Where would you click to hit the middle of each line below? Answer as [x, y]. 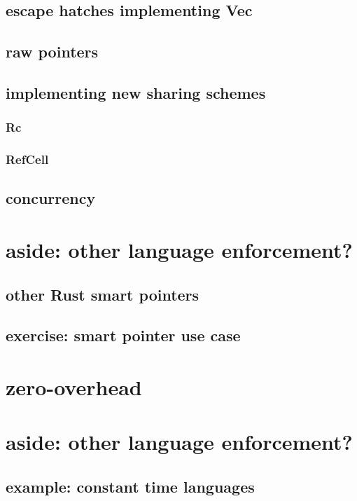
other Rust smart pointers [103, 294]
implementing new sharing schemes [136, 92]
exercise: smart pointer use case [123, 335]
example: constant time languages [130, 486]
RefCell [27, 159]
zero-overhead [74, 386]
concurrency [51, 198]
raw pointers [52, 52]
